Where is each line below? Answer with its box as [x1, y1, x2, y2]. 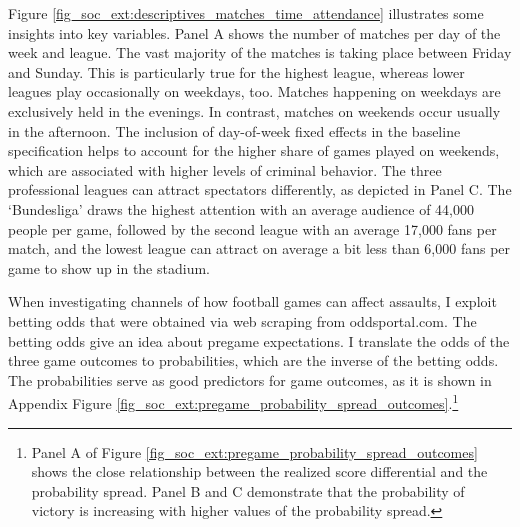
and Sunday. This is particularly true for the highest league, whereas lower [8, 61, 465, 82]
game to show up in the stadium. [8, 257, 210, 278]
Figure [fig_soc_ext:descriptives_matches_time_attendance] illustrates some [8, 3, 484, 23]
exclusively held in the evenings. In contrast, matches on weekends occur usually [8, 100, 501, 121]
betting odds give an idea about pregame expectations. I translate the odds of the [8, 330, 510, 351]
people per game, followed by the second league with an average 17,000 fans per [8, 218, 497, 239]
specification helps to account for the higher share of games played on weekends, [8, 140, 500, 161]
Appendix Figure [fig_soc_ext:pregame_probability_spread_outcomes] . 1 [8, 390, 459, 413]
